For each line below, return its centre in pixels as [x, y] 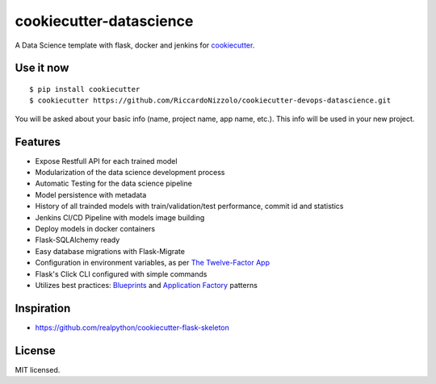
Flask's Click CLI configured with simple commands [121, 273]
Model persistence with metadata [91, 194]
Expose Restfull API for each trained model [106, 161]
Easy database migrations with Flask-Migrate [110, 251]
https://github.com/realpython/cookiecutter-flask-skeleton [132, 328]
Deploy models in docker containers [95, 228]
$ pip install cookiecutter [85, 89]
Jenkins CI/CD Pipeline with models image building [120, 217]
